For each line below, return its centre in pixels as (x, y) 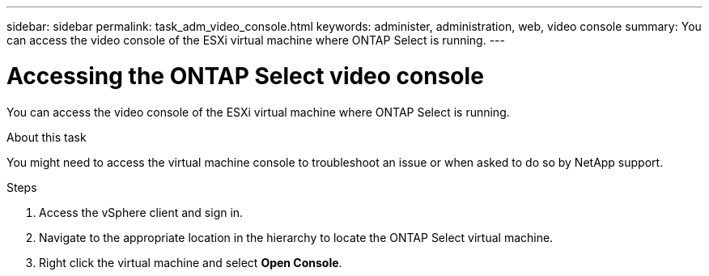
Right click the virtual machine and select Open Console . (191, 262)
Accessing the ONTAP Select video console (245, 76)
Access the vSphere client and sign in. (141, 212)
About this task (47, 137)
